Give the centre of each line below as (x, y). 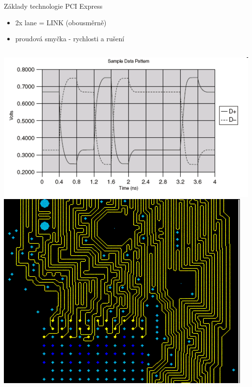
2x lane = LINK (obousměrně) (61, 22)
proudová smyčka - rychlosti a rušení (70, 39)
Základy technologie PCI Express (53, 6)
